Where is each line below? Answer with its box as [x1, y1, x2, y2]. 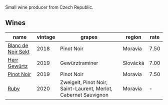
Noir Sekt [7, 48, 30, 55]
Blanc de [7, 42, 28, 49]
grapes [80, 33, 98, 40]
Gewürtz [7, 62, 28, 69]
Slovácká [122, 59, 144, 66]
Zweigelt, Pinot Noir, [59, 78, 108, 85]
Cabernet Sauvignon [59, 91, 109, 98]
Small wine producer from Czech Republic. [5, 4, 93, 10]
